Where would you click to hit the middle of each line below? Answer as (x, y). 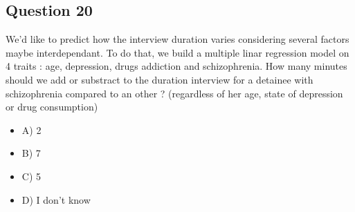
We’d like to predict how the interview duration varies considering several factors (177, 39)
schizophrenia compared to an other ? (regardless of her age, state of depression (174, 93)
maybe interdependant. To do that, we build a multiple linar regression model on (177, 52)
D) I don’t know (56, 199)
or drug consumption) (52, 107)
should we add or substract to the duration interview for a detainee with (160, 79)
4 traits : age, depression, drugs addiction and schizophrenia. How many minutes (176, 66)
